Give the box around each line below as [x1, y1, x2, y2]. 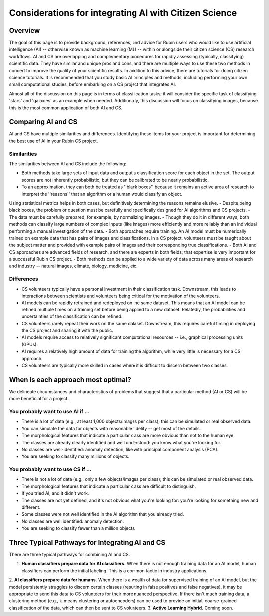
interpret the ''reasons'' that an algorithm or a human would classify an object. [21, 191, 183, 197]
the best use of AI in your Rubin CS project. [9, 138, 98, 144]
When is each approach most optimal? [9, 375, 132, 384]
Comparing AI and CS [9, 118, 78, 126]
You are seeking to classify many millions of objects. [21, 453, 130, 459]
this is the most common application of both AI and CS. [9, 105, 123, 111]
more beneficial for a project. [9, 396, 69, 402]
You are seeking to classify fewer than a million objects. [21, 525, 136, 531]
